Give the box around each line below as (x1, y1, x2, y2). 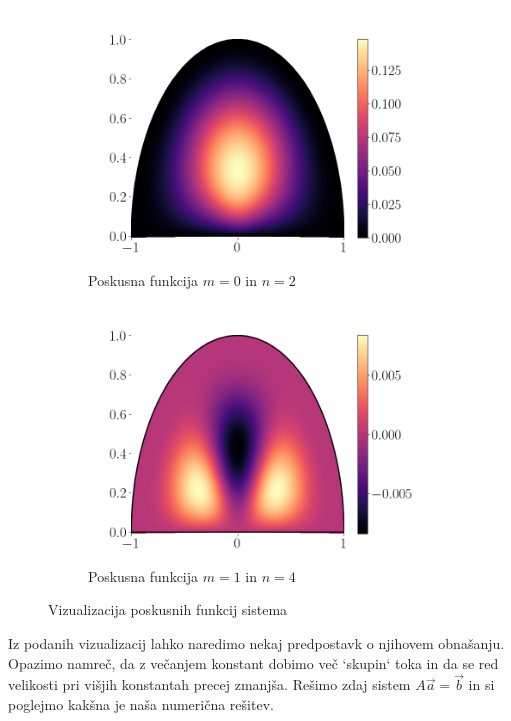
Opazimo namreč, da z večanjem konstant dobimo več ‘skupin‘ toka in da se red (8, 652, 499, 673)
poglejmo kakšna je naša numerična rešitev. (8, 693, 274, 714)
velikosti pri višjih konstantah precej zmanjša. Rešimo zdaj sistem (8, 674, 411, 695)
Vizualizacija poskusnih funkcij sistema (48, 599, 288, 620)
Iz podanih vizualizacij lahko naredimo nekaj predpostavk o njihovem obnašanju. (8, 632, 505, 653)
